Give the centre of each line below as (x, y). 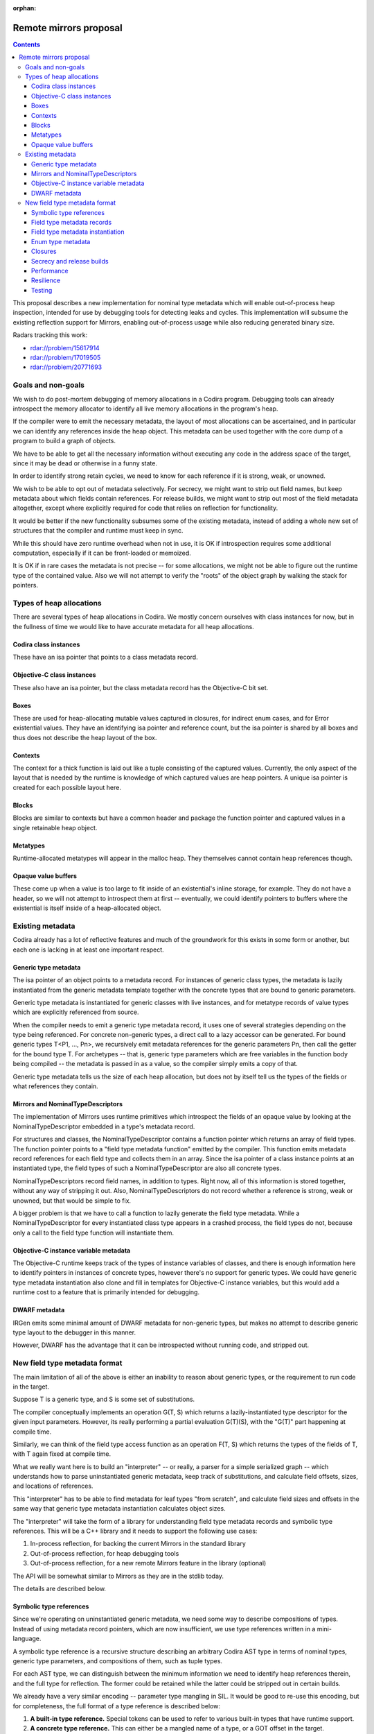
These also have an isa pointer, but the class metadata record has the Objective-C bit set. (141, 687)
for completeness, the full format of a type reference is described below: (117, 1706)
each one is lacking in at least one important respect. (88, 950)
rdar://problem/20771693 (66, 367)
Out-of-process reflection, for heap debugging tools (105, 1553)
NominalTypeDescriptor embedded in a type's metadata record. (104, 1126)
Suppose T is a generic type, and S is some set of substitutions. (104, 1399)
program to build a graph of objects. (64, 441)
